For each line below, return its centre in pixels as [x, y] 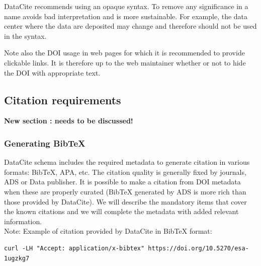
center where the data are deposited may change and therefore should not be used [130, 26]
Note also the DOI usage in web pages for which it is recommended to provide [124, 53]
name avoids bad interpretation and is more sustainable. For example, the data [126, 16]
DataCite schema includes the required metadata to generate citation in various [127, 162]
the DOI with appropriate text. [52, 72]
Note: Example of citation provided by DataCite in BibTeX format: [108, 231]
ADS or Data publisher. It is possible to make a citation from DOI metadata [122, 182]
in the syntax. [25, 36]
